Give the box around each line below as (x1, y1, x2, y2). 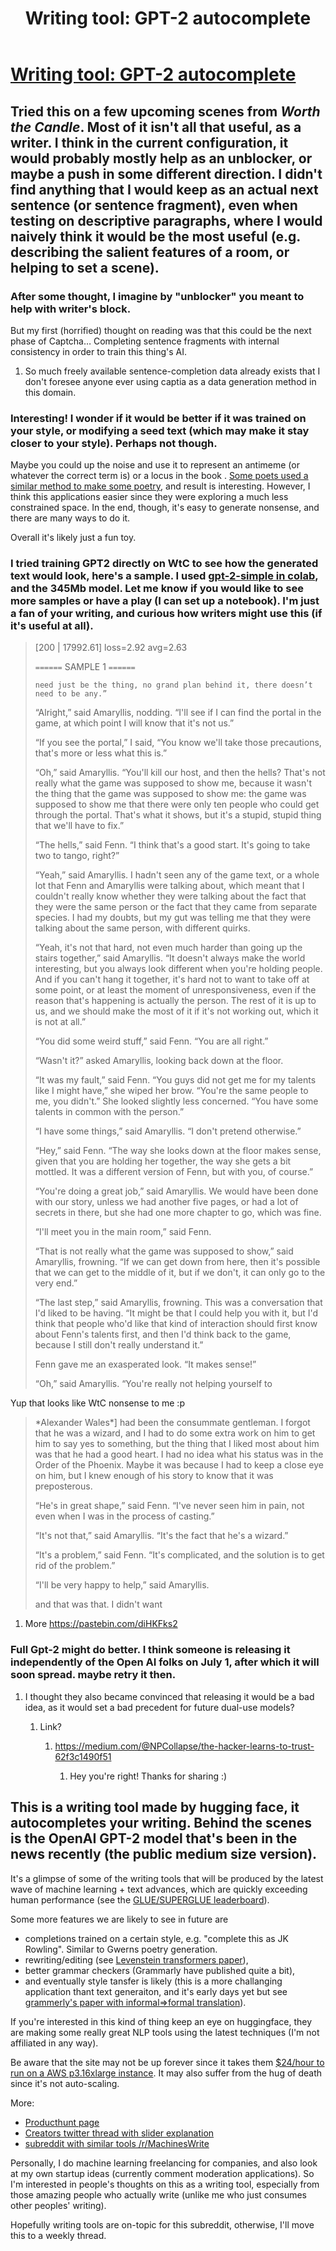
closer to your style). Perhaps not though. (10, 436, 218, 450)
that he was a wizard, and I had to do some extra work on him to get (34, 1427, 316, 1439)
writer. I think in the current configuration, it (10, 134, 289, 151)
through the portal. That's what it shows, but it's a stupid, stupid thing (34, 809, 322, 821)
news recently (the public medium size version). (10, 1846, 318, 1863)
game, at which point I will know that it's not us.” (34, 717, 235, 729)
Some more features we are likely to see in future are (10, 1913, 229, 1925)
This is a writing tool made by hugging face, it (10, 1799, 300, 1816)
